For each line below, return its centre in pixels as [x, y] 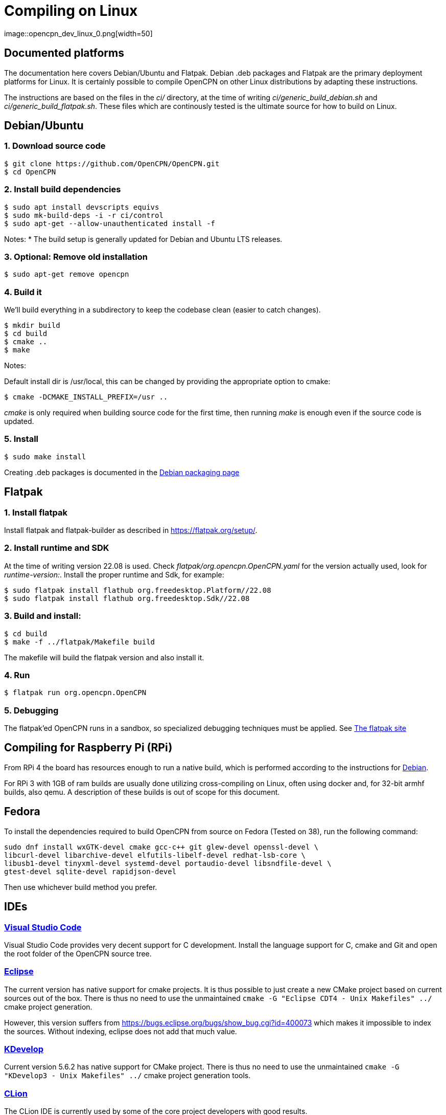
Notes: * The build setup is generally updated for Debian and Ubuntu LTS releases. [143, 239]
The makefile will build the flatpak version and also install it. [104, 657]
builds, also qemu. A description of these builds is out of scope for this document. [142, 792]
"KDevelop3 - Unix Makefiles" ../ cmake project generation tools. [127, 1076]
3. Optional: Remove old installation [76, 257]
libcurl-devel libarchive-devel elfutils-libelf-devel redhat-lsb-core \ [155, 855]
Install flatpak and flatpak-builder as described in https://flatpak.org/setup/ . [131, 530]
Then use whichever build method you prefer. [81, 887]
